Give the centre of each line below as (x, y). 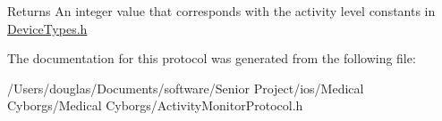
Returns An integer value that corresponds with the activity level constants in (221, 11)
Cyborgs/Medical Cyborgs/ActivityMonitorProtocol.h (155, 105)
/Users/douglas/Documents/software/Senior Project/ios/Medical (186, 88)
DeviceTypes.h (47, 28)
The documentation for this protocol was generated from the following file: (212, 58)
